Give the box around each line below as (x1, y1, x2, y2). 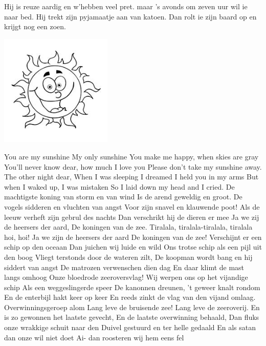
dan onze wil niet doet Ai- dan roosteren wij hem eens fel (4, 332, 184, 342)
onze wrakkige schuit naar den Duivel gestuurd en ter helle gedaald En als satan (4, 322, 256, 333)
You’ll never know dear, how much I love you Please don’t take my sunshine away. (4, 161, 262, 172)
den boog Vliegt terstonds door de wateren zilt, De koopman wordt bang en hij (4, 251, 253, 262)
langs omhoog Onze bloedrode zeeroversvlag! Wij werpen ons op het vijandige (4, 272, 248, 282)
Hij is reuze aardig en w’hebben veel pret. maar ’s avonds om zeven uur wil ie (4, 1, 248, 11)
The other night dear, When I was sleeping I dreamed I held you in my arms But (4, 171, 259, 182)
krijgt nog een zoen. (4, 21, 66, 32)
